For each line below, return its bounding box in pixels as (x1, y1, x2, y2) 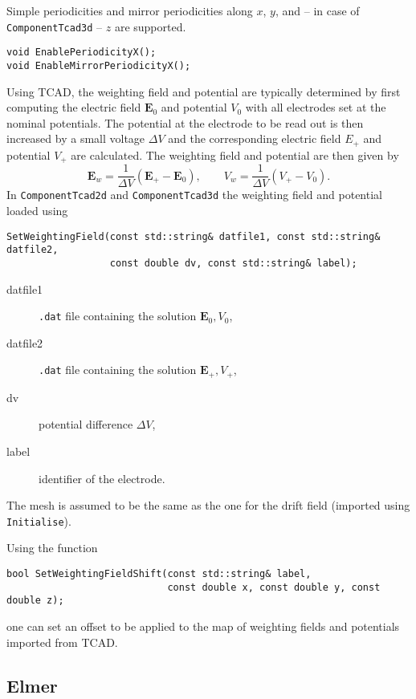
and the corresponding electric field (168, 130, 341, 147)
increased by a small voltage (6, 130, 145, 147)
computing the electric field (6, 99, 141, 116)
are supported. (114, 18, 186, 35)
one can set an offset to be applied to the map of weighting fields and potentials (6, 618, 400, 635)
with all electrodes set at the (245, 99, 386, 116)
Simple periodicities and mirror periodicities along (6, 2, 253, 18)
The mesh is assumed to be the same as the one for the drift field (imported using (6, 497, 410, 514)
